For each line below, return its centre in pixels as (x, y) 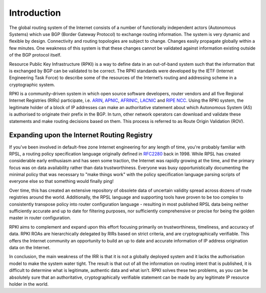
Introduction (35, 13)
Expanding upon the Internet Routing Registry (81, 135)
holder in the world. (29, 284)
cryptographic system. (32, 85)
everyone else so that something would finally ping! (61, 181)
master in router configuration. (40, 218)
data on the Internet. (30, 248)
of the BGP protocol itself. (35, 55)
